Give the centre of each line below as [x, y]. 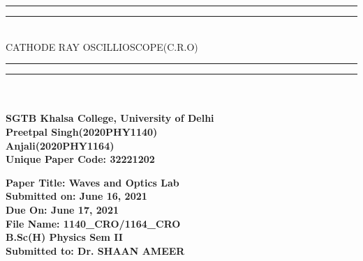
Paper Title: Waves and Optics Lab [92, 182]
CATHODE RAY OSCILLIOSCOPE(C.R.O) [102, 46]
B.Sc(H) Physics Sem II [64, 237]
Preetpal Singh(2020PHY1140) [82, 131]
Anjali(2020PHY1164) [60, 145]
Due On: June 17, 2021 [62, 209]
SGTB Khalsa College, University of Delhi [110, 118]
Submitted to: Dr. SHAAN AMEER [95, 250]
